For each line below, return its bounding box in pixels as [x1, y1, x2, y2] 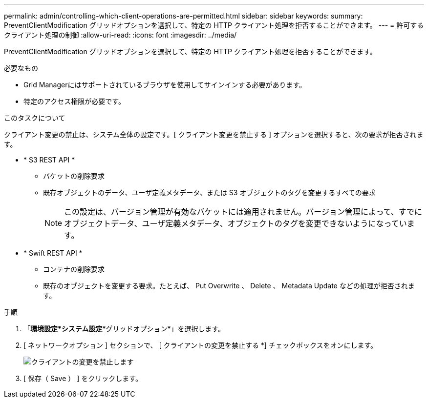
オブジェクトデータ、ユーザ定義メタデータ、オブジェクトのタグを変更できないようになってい [64, 219, 407, 228]
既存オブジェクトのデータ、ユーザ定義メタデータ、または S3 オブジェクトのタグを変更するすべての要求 [43, 188, 376, 197]
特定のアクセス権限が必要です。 [23, 97, 125, 105]
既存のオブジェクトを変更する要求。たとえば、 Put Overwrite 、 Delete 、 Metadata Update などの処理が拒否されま [43, 281, 415, 290]
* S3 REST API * [23, 156, 75, 164]
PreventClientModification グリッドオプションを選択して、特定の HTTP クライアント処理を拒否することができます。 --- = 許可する [4, 21, 424, 29]
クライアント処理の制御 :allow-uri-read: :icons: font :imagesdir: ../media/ [4, 31, 237, 39]
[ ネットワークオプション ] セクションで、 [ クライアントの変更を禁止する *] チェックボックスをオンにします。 [23, 341, 378, 349]
